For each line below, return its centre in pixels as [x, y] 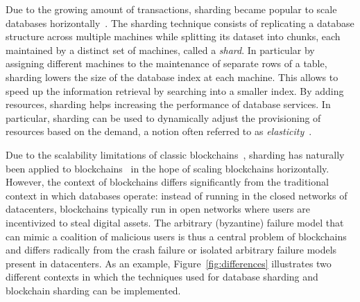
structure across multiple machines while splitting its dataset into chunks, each [173, 36]
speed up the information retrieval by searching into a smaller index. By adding [175, 90]
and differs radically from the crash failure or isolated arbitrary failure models [171, 250]
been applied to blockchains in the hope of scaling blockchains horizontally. [168, 168]
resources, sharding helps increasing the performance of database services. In [168, 104]
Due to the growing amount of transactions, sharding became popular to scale [171, 9]
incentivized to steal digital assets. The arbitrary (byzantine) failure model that [175, 222]
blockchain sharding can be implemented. [93, 290]
